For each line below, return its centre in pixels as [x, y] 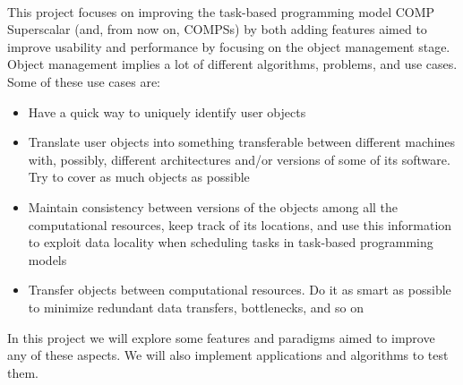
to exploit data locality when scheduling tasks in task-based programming [231, 242]
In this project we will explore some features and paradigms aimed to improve [221, 337]
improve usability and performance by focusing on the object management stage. [229, 46]
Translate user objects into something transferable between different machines [242, 142]
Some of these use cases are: [84, 81]
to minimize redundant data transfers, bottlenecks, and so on [196, 307]
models [47, 259]
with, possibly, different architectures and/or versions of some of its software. [239, 159]
